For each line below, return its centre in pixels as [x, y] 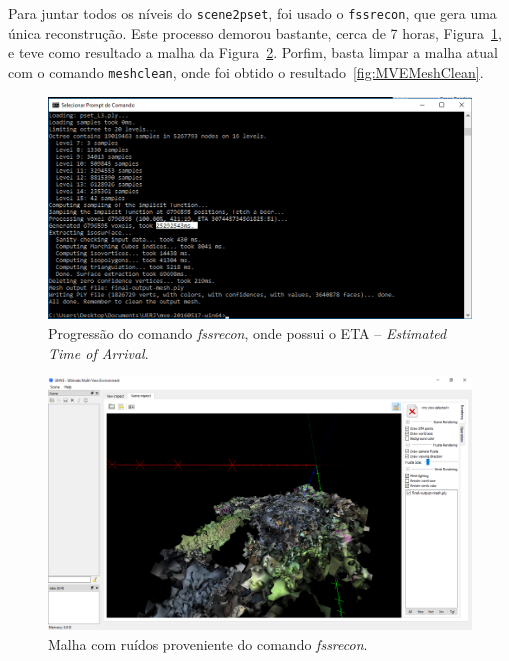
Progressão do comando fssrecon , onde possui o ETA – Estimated [247, 332]
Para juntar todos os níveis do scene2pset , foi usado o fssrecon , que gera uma [252, 13]
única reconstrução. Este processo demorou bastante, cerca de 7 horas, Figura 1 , [255, 32]
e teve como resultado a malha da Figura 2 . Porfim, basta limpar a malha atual [253, 52]
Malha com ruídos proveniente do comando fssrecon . [208, 643]
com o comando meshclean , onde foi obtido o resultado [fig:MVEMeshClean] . [246, 71]
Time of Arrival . [98, 352]
